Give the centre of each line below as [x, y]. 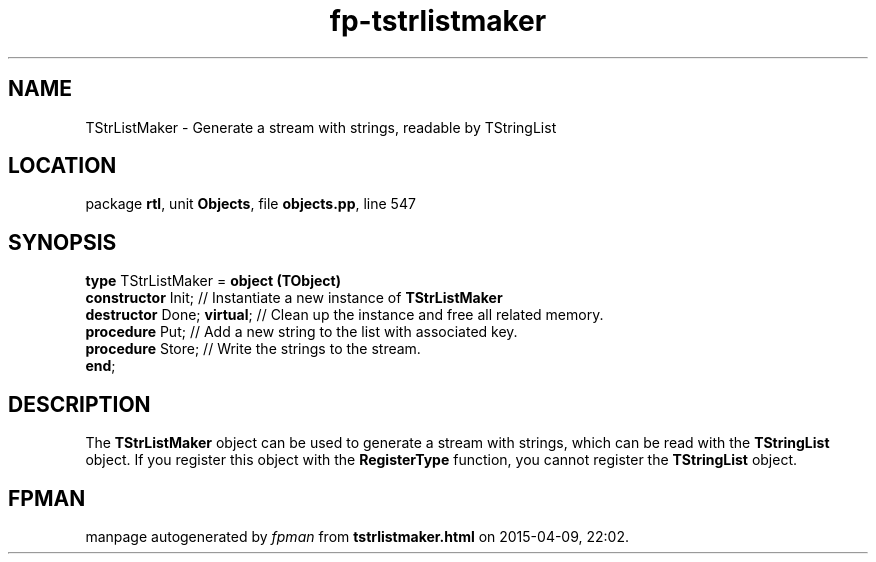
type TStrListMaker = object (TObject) [213, 281]
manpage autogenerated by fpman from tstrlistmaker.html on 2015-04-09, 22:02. [357, 536]
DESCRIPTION [79, 404]
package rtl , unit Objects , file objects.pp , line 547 [250, 204]
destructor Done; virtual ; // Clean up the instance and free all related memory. [344, 315]
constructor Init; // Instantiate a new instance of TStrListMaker [294, 298]
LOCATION [62, 166]
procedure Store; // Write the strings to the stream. [253, 349]
